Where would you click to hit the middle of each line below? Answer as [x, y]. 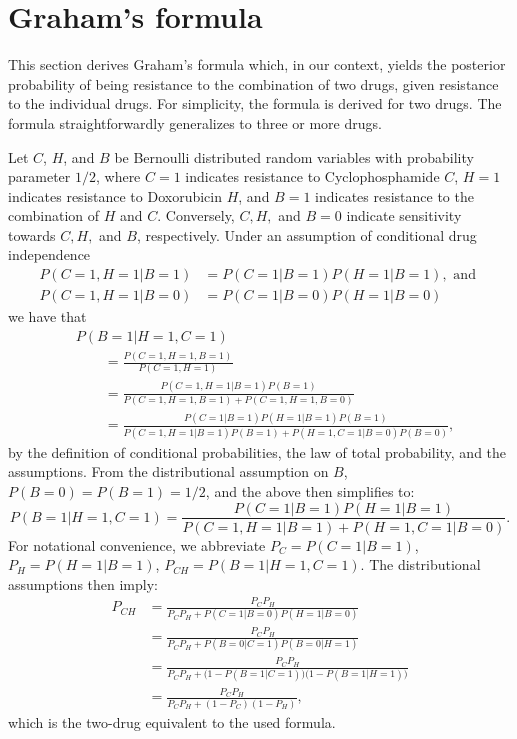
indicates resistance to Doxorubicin [115, 195]
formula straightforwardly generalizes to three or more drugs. [195, 122]
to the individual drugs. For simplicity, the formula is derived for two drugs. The [255, 103]
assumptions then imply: [83, 583]
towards [32, 234]
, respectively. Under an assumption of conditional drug [306, 234]
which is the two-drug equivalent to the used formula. [172, 721]
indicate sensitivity [404, 215]
